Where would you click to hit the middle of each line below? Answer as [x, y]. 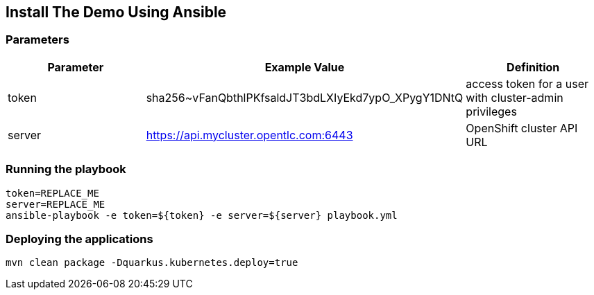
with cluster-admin [515, 97]
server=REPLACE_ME [56, 204]
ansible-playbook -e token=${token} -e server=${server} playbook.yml [202, 215]
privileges [491, 111]
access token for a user [527, 83]
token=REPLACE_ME [52, 193]
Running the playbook [66, 169]
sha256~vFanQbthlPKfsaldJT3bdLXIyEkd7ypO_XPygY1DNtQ [305, 97]
